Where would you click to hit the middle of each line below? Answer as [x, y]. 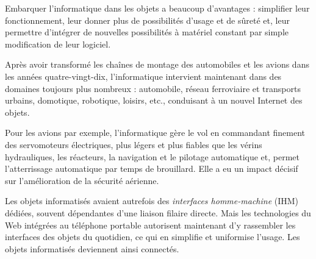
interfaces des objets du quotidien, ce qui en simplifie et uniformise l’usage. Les [153, 237]
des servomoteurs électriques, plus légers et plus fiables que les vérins [134, 144]
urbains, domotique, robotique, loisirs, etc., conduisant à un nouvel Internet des [154, 100]
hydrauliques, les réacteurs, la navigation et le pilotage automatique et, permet [152, 156]
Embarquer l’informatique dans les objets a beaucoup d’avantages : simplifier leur [157, 8]
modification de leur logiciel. [58, 44]
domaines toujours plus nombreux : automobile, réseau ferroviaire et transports [153, 88]
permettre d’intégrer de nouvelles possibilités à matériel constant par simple [147, 32]
